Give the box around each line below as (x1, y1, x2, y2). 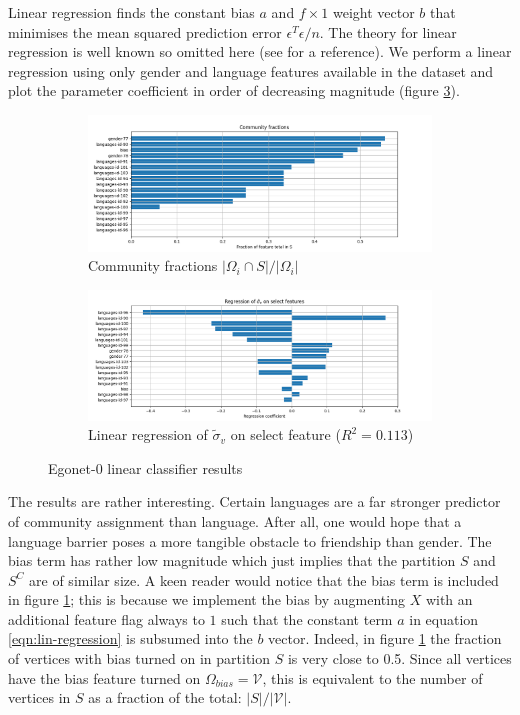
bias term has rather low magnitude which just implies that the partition (8, 550, 456, 571)
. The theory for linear (319, 21, 457, 42)
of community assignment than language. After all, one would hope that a (8, 510, 462, 531)
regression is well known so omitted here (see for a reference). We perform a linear (8, 41, 512, 62)
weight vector (332, 2, 415, 22)
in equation (409, 608, 479, 629)
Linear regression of (88, 424, 208, 445)
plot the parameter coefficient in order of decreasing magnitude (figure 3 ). (8, 80, 460, 101)
